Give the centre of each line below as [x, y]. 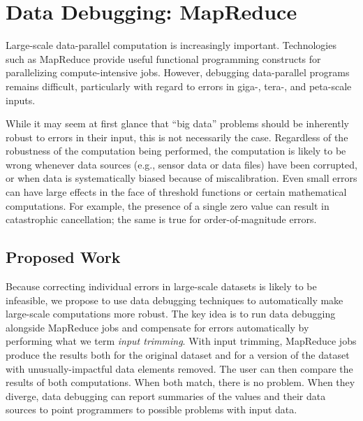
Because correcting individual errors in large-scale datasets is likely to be [161, 286]
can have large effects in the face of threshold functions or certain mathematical [176, 192]
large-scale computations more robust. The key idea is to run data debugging [171, 314]
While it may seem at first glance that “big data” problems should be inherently [177, 123]
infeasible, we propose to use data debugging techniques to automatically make [175, 300]
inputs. [21, 100]
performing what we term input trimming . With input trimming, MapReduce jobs [181, 341]
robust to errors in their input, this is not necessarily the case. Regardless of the [177, 137]
